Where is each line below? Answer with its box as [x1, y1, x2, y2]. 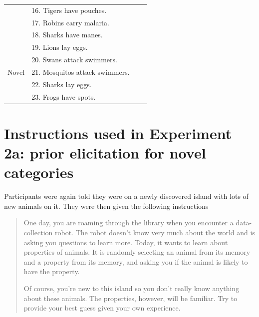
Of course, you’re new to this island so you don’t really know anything [23, 283, 240, 293]
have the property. [23, 266, 80, 277]
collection [23, 227, 53, 238]
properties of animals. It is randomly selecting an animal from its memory [23, 247, 251, 257]
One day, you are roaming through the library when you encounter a [23, 217, 234, 228]
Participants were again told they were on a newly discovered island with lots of [4, 191, 249, 201]
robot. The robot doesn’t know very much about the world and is [55, 227, 255, 238]
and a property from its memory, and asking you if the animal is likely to [23, 256, 248, 267]
